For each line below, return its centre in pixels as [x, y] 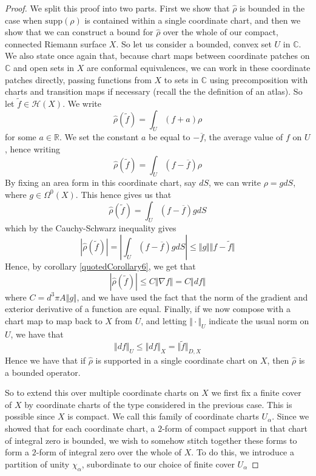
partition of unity [37, 464]
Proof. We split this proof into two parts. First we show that [117, 8]
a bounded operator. [43, 372]
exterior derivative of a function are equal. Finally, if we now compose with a [148, 309]
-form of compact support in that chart [235, 428]
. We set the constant [99, 137]
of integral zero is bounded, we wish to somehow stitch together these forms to [151, 440]
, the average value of [244, 137]
